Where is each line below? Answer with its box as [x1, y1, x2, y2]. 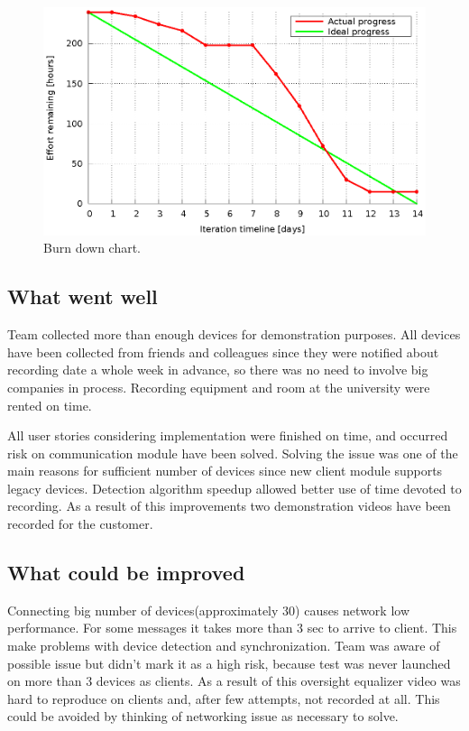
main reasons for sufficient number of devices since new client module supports [7, 461, 443, 480]
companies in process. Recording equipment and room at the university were [7, 377, 430, 396]
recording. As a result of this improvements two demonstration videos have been [7, 496, 451, 515]
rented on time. [7, 395, 92, 414]
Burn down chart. [43, 238, 142, 257]
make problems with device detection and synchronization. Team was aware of [7, 636, 440, 655]
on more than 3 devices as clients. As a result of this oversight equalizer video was [7, 671, 461, 690]
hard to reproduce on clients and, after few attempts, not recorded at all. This [7, 689, 440, 708]
